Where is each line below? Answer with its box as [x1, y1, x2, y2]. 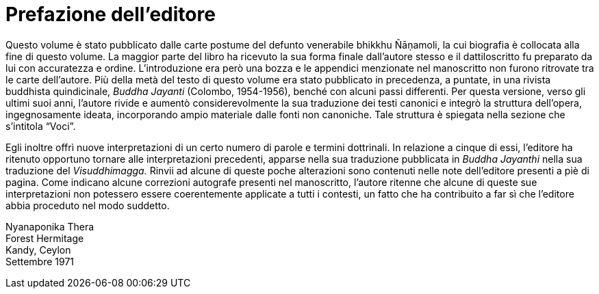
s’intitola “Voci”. [5, 120, 76, 132]
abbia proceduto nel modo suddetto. [5, 199, 170, 211]
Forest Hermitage [5, 232, 84, 244]
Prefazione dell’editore [5, 3, 216, 26]
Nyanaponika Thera [5, 220, 94, 232]
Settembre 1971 [5, 255, 75, 267]
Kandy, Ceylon [5, 243, 71, 256]
